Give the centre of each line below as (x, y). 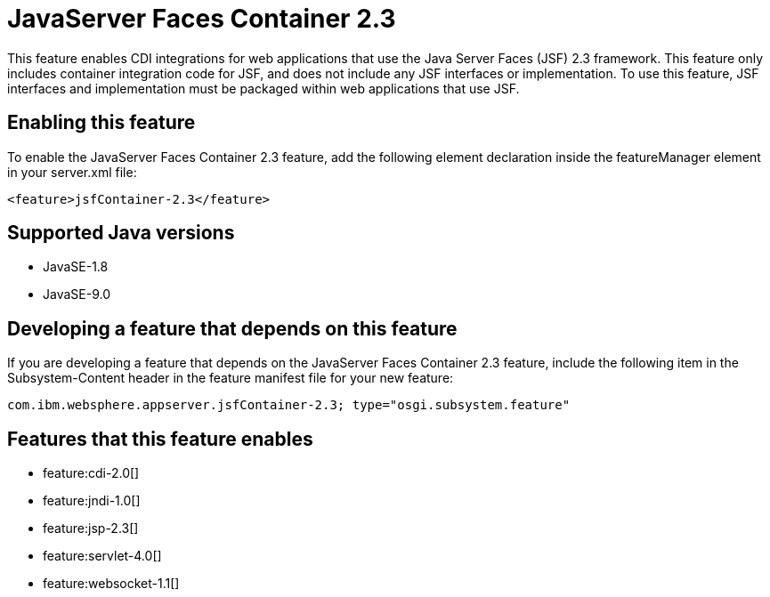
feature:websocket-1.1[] (111, 584)
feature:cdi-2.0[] (91, 473)
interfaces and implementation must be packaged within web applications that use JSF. (263, 88)
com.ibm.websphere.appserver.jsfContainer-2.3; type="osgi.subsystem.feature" (289, 405)
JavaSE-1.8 (76, 267)
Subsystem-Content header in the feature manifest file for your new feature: (231, 378)
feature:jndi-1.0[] (92, 501)
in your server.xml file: (72, 172)
